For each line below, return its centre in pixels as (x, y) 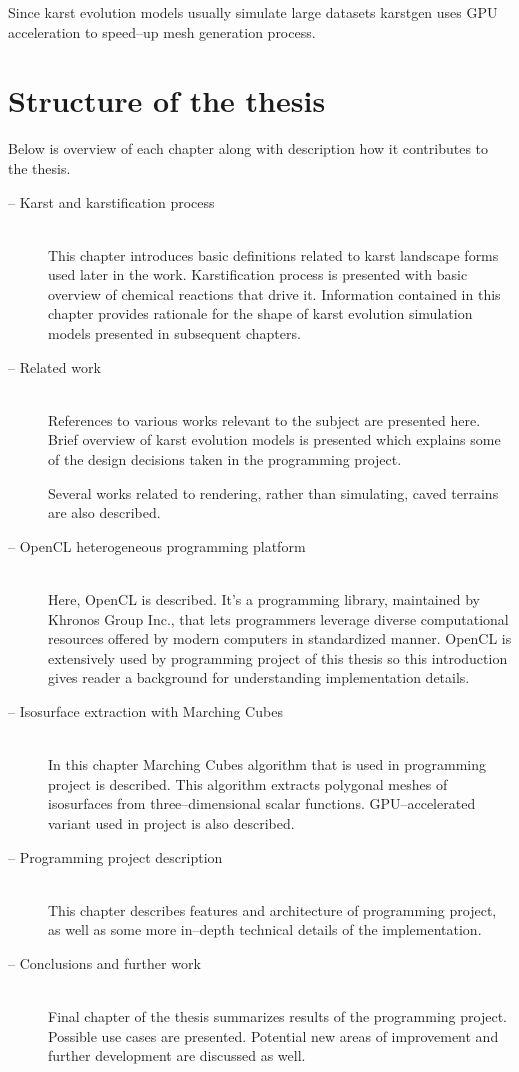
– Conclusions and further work (104, 962)
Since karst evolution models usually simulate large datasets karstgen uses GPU (253, 12)
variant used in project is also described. (171, 822)
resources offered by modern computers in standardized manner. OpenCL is (280, 638)
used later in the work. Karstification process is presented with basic (258, 274)
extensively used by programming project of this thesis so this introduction (278, 657)
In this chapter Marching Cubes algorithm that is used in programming (267, 764)
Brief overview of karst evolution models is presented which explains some (274, 439)
